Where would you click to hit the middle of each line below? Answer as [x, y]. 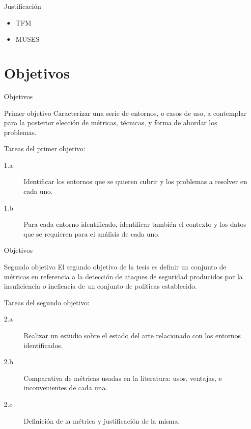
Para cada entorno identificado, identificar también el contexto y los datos [135, 224]
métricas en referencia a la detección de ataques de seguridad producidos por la [123, 276]
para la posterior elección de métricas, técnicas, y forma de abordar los [111, 122]
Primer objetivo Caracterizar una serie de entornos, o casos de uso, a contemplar [125, 113]
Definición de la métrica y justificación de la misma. [102, 420]
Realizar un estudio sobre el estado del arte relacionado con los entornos [132, 335]
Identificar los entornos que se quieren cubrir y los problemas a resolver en [135, 181]
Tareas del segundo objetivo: [47, 302]
